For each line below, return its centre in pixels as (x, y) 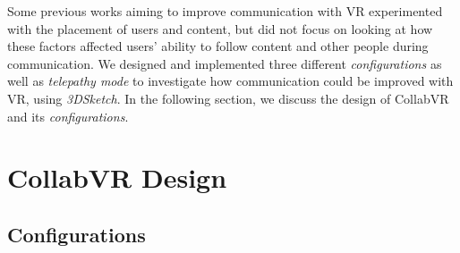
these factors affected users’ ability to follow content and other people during (218, 46)
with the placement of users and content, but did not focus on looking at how (220, 28)
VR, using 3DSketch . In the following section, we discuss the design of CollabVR (228, 98)
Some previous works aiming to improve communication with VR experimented (225, 11)
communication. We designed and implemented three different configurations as (225, 63)
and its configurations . (68, 116)
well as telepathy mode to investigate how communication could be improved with (230, 81)
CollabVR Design (117, 177)
